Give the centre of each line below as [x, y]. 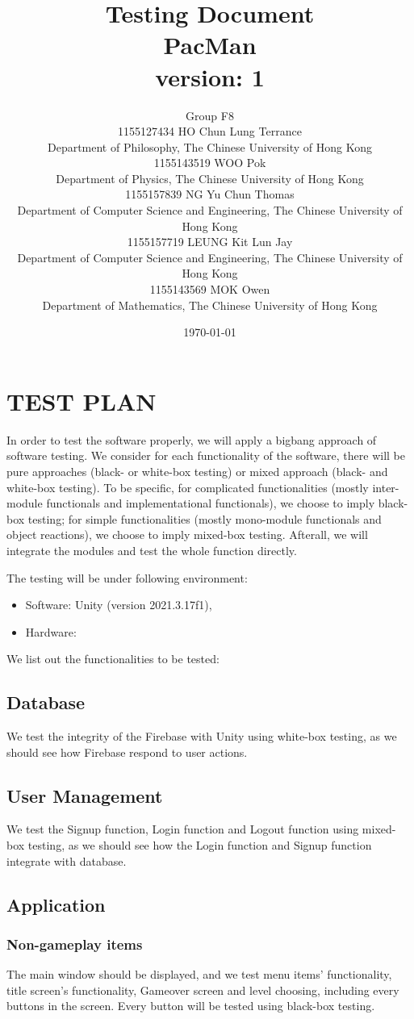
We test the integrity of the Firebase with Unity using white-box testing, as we [202, 736]
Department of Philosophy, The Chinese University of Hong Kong [210, 146]
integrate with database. [67, 860]
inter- [386, 487]
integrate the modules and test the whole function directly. [152, 550]
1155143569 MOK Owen [210, 289]
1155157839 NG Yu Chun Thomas [210, 194]
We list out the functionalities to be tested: [113, 659]
